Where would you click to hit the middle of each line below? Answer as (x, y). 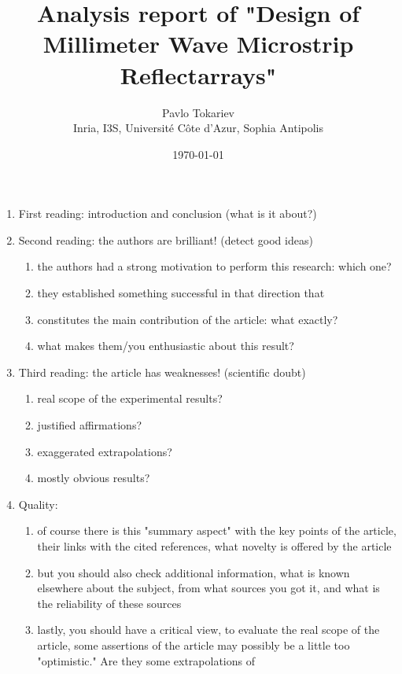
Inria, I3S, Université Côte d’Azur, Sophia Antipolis (198, 128)
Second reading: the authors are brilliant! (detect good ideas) (166, 239)
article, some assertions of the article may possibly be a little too (194, 645)
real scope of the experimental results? (130, 398)
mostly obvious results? (94, 478)
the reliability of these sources (109, 603)
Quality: (38, 504)
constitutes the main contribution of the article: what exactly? (188, 319)
